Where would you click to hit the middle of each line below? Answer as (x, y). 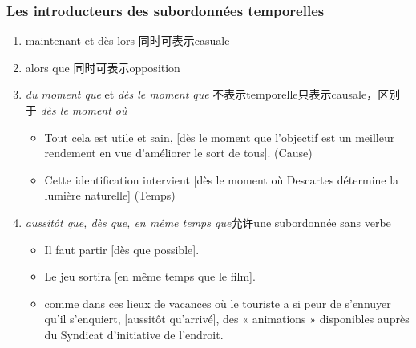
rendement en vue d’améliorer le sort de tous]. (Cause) (178, 153)
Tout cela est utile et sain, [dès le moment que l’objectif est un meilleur (220, 137)
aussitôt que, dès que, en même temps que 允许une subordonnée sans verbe (208, 222)
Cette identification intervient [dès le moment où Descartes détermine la (222, 179)
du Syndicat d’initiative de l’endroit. (134, 334)
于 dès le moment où (76, 110)
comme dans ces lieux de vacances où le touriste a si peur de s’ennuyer (218, 303)
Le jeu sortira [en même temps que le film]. (150, 276)
